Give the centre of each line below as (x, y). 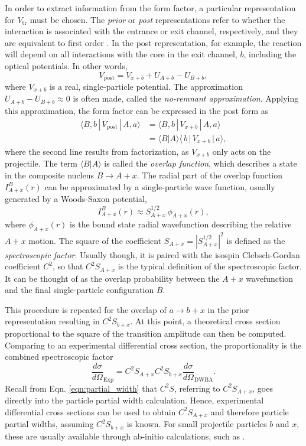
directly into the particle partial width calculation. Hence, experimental (134, 400)
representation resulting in (52, 321)
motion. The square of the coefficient (95, 240)
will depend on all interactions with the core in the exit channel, (121, 54)
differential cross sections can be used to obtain (90, 411)
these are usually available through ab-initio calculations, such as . (125, 436)
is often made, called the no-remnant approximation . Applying (186, 98)
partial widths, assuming (49, 424)
